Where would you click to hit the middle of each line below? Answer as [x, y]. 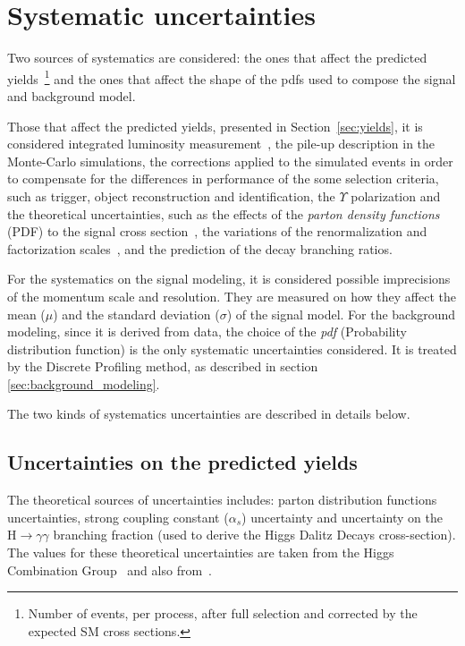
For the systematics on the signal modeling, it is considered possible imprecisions [229, 279]
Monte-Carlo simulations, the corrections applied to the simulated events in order [230, 161]
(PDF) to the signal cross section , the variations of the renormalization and [217, 231]
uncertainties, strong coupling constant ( [118, 517]
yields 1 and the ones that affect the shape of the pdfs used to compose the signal [232, 77]
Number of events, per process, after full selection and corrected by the [223, 613]
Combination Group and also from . [110, 569]
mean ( [26, 314]
